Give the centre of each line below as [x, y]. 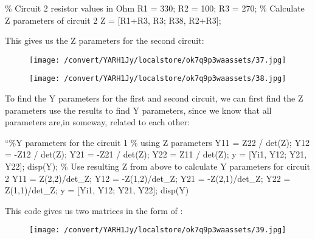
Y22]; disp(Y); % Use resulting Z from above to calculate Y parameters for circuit [158, 166]
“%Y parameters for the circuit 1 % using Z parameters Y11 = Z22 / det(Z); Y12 [157, 142]
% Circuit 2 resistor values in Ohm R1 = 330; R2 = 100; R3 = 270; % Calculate [155, 8]
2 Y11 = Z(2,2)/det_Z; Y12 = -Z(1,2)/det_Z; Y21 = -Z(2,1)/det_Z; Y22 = [148, 178]
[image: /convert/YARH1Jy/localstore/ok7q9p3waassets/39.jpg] [158, 230]
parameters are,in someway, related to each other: [98, 122]
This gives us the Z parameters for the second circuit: [105, 40]
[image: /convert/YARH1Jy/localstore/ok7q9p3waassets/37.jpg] [158, 60]
